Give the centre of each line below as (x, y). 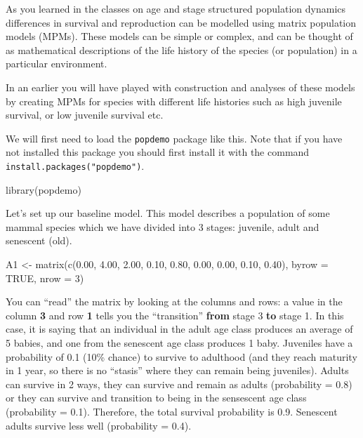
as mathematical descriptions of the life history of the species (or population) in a (181, 49)
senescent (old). (39, 240)
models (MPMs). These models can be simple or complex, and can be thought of (179, 36)
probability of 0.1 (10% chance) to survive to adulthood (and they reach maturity (181, 356)
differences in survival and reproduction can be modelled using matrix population (181, 22)
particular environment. (57, 64)
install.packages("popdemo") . (75, 166)
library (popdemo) (44, 189)
